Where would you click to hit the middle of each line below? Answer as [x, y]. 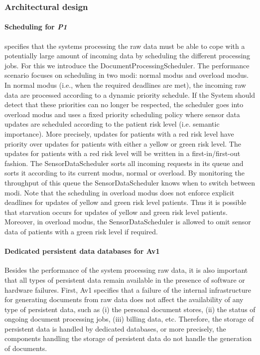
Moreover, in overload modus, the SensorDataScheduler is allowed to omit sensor [128, 222]
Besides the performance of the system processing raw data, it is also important [126, 270]
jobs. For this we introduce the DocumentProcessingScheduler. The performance [127, 65]
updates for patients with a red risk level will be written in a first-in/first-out [123, 153]
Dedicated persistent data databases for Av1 [82, 251]
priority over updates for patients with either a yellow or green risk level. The [123, 143]
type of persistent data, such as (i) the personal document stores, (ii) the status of [130, 309]
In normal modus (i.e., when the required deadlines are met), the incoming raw [125, 85]
